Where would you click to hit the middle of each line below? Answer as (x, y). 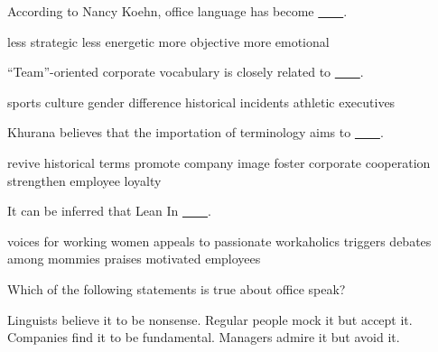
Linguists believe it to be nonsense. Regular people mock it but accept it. (210, 319)
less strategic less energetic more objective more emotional (168, 41)
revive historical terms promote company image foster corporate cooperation (219, 162)
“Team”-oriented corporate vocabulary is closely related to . (186, 72)
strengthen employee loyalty (84, 180)
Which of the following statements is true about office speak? (177, 288)
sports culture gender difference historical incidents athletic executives (201, 102)
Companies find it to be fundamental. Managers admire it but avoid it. (204, 337)
